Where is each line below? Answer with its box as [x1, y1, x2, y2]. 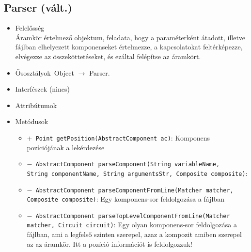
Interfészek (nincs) [15, 84, 70, 94]
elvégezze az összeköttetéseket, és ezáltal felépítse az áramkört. [15, 51, 201, 61]
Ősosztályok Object [15, 67, 74, 78]
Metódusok [15, 116, 48, 126]
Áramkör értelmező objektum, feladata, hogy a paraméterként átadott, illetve [15, 32, 246, 42]
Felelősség [15, 23, 45, 33]
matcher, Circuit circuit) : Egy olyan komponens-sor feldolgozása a [27, 220, 237, 230]
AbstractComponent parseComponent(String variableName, [35, 161, 220, 168]
